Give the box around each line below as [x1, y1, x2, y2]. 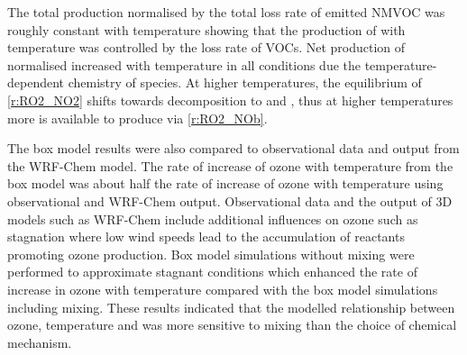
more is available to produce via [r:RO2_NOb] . [7, 108, 268, 127]
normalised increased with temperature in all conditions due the [7, 55, 362, 74]
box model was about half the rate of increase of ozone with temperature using [7, 174, 444, 193]
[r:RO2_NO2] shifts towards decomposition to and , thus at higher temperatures [7, 90, 453, 109]
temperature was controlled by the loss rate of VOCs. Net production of [7, 38, 406, 57]
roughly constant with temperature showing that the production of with [7, 20, 406, 39]
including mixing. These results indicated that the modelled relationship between [7, 297, 455, 316]
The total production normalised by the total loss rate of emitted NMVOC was [7, 3, 445, 21]
